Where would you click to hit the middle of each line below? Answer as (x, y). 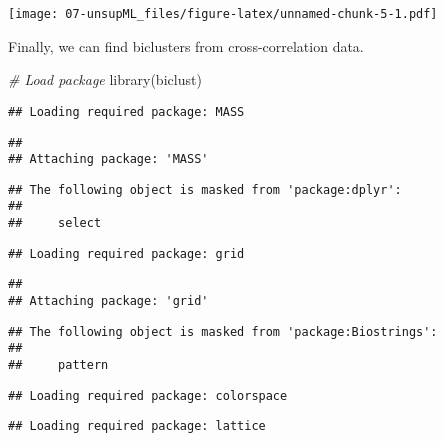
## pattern (58, 365)
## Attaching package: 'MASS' (108, 159)
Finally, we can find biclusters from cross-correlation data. (186, 45)
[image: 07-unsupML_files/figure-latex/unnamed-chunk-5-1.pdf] (223, 14)
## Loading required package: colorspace (148, 395)
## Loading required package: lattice (137, 426)
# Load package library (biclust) (105, 79)
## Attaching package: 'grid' (108, 301)
